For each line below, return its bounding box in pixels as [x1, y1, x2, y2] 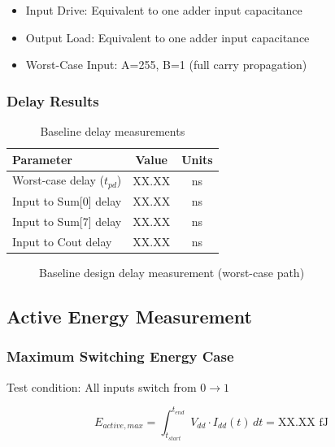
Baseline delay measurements [40, 123, 185, 139]
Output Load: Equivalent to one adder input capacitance [25, 28, 310, 46]
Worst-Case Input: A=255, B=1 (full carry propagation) [25, 56, 307, 73]
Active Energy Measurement [7, 303, 252, 328]
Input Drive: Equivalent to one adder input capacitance [25, 2, 302, 18]
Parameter [12, 150, 72, 167]
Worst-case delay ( [12, 171, 104, 189]
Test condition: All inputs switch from [7, 378, 197, 395]
